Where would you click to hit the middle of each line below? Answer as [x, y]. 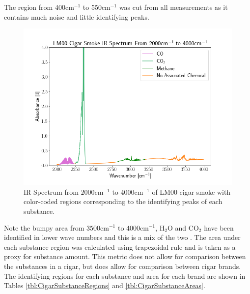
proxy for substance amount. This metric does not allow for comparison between [125, 256]
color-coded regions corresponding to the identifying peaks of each [123, 201]
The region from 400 [35, 7]
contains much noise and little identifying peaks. [77, 16]
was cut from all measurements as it [173, 7]
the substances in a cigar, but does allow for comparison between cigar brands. [123, 266]
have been [219, 227]
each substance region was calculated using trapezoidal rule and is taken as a [120, 247]
